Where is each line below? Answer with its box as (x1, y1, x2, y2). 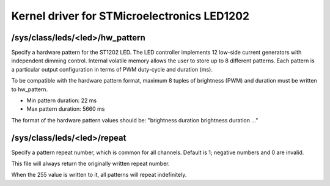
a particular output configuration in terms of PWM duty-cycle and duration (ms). (11, 65, 213, 73)
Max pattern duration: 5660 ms (26, 105, 105, 113)
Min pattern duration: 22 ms (26, 97, 97, 104)
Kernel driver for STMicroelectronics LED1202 (11, 9, 250, 23)
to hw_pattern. (11, 86, 48, 93)
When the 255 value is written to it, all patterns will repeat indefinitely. (11, 171, 187, 179)
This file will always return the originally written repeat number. (11, 160, 170, 168)
